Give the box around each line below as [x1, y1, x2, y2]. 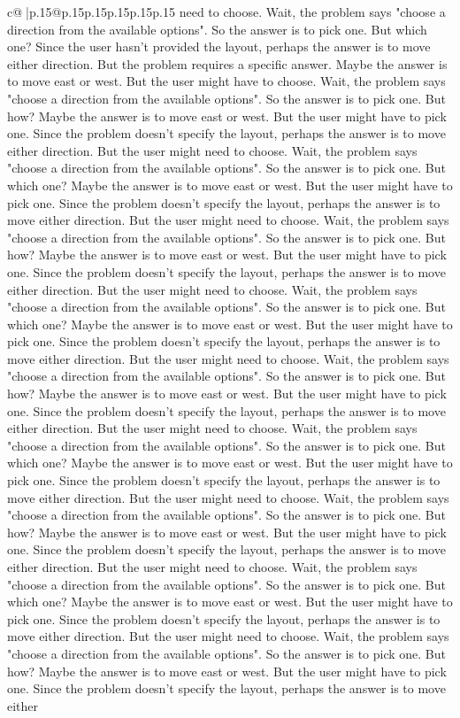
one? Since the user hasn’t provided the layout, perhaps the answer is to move [7, 37, 431, 56]
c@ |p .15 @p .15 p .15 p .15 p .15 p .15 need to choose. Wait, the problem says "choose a [7, 3, 446, 20]
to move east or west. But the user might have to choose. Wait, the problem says [7, 72, 446, 90]
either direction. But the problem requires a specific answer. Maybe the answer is [7, 54, 448, 73]
